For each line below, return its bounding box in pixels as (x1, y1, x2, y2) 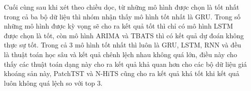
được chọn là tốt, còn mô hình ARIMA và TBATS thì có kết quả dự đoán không (4, 30, 244, 40)
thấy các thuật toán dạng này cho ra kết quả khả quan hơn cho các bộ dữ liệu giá (4, 59, 247, 69)
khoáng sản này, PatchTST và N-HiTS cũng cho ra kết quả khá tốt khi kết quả (4, 68, 239, 78)
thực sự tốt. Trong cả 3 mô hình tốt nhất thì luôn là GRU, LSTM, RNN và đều (4, 40, 241, 50)
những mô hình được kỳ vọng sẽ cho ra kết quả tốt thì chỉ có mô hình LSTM (4, 21, 233, 31)
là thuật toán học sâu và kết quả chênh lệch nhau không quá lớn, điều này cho (4, 49, 237, 59)
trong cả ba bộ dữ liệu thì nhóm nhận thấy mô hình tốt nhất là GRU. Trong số (4, 11, 241, 21)
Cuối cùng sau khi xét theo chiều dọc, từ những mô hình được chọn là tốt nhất (4, 2, 239, 12)
